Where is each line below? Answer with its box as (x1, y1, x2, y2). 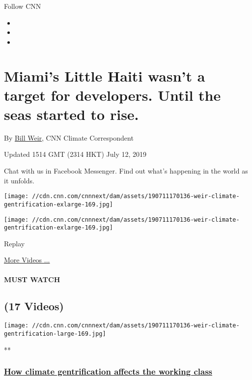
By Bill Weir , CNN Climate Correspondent (4, 132, 134, 143)
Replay (4, 238, 25, 248)
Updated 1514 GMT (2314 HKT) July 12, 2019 (4, 149, 147, 159)
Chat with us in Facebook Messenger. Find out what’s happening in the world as (4, 166, 248, 176)
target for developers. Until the (4, 85, 221, 105)
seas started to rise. (4, 104, 139, 124)
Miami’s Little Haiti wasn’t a (4, 65, 205, 86)
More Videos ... (4, 255, 50, 265)
